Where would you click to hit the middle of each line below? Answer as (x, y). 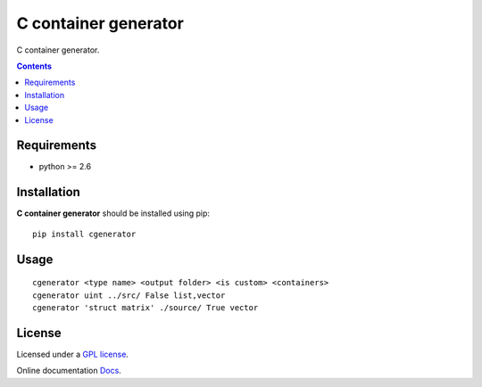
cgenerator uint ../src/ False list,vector (129, 295)
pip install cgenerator (84, 234)
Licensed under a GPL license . (73, 354)
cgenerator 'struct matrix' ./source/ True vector (145, 307)
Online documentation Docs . (69, 371)
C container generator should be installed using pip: (113, 213)
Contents (34, 66)
